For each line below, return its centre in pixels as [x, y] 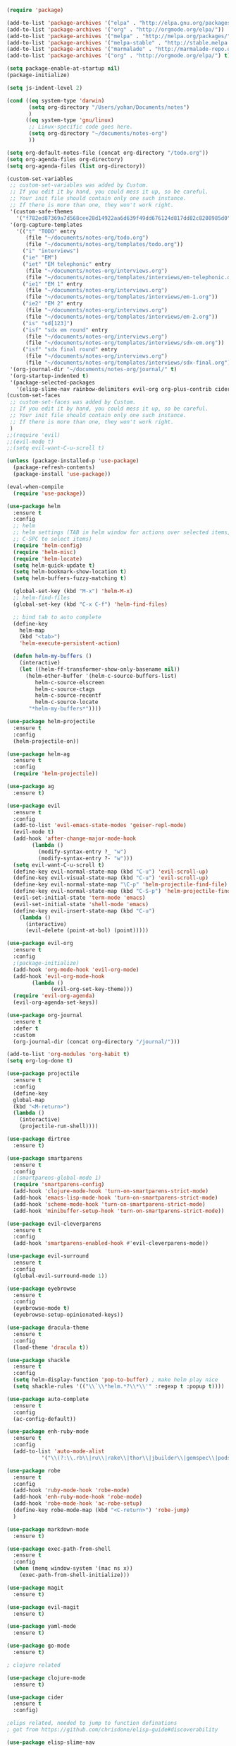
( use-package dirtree [38, 1139]
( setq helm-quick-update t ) [54, 566]
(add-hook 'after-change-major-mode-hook [75, 839]
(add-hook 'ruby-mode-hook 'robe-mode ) [72, 1490]
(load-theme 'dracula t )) [51, 1347]
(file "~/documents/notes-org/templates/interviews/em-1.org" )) [122, 297]
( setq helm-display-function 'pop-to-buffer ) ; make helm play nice [116, 1380]
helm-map [32, 630]
